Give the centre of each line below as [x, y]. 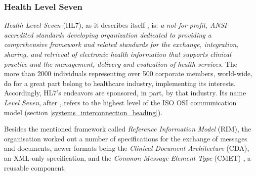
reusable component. [35, 167]
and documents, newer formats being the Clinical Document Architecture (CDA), [127, 148]
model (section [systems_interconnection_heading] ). [83, 112]
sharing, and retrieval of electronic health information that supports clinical [118, 54]
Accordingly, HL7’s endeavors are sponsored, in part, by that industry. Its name [125, 93]
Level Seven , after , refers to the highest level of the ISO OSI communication [120, 102]
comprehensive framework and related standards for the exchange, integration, [121, 44]
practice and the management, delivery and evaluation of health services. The [121, 64]
